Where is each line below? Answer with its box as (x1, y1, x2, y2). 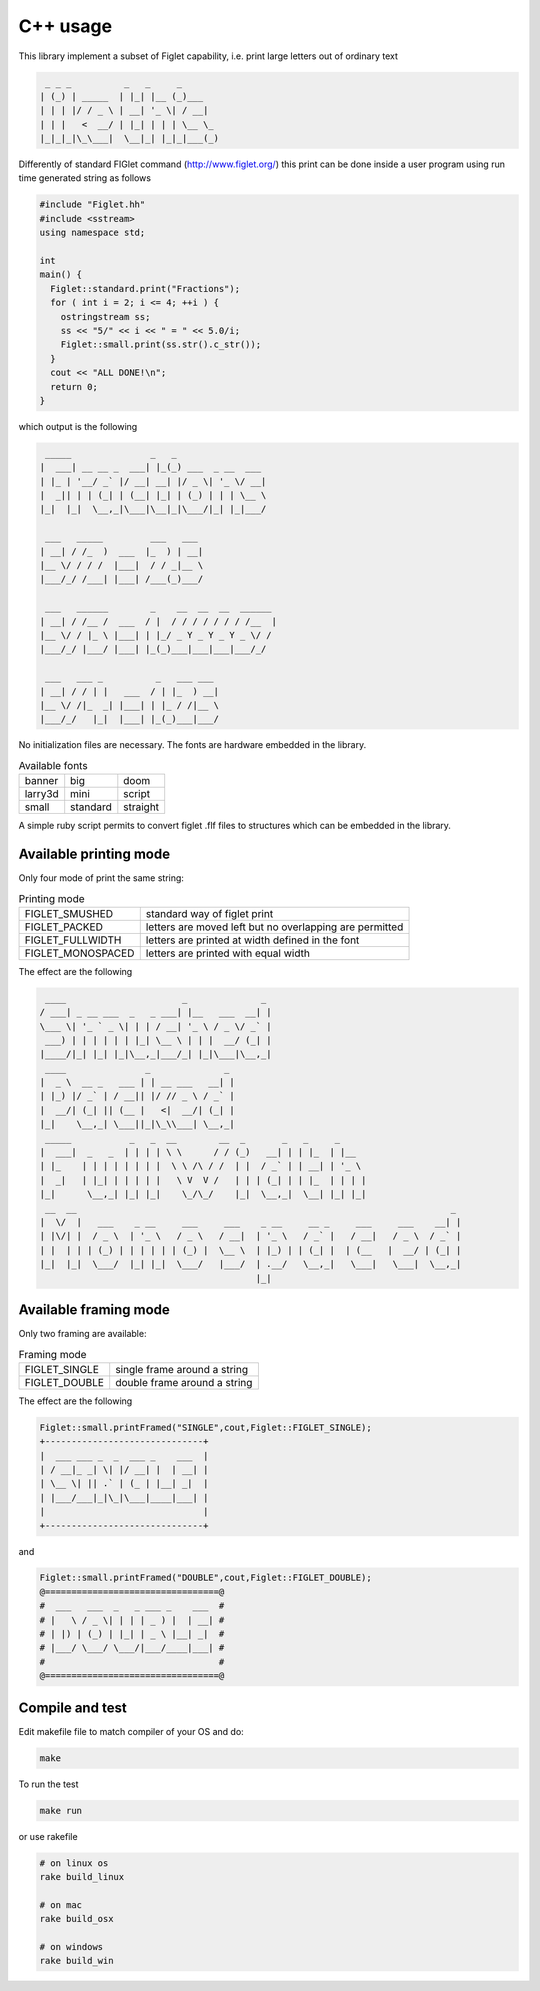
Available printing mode (18, 845, 170, 862)
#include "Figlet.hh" (39, 199, 146, 210)
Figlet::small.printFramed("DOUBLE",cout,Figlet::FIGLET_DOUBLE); (39, 1572, 372, 1584)
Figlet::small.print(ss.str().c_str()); (60, 339, 262, 350)
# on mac (39, 1899, 83, 1910)
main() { (39, 269, 83, 280)
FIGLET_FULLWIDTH (24, 933, 122, 947)
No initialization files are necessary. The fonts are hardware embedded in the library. (18, 739, 367, 751)
